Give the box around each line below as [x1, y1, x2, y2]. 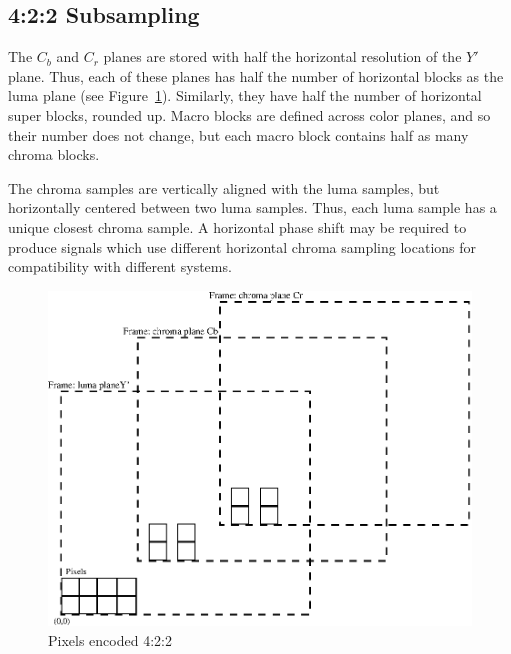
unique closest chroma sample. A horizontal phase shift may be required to [8, 216, 467, 237]
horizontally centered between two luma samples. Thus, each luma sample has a [8, 197, 497, 218]
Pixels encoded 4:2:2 [48, 629, 172, 650]
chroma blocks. [8, 144, 100, 165]
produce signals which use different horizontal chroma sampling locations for [8, 236, 477, 257]
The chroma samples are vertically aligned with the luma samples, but [8, 177, 440, 198]
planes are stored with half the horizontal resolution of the [103, 46, 462, 67]
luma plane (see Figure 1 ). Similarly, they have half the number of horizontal [8, 85, 482, 106]
